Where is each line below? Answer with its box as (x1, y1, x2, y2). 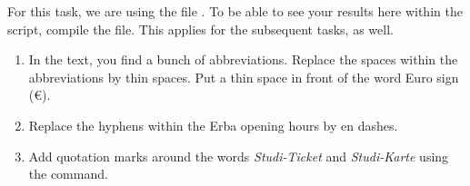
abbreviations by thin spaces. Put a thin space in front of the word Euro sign (28, 67, 459, 86)
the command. (28, 164, 108, 183)
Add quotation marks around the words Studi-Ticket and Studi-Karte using (28, 146, 449, 165)
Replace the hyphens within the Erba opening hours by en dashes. (28, 115, 398, 134)
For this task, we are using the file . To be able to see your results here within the (7, 2, 463, 20)
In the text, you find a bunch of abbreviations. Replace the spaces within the (28, 50, 458, 69)
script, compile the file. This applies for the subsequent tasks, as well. (7, 19, 394, 38)
